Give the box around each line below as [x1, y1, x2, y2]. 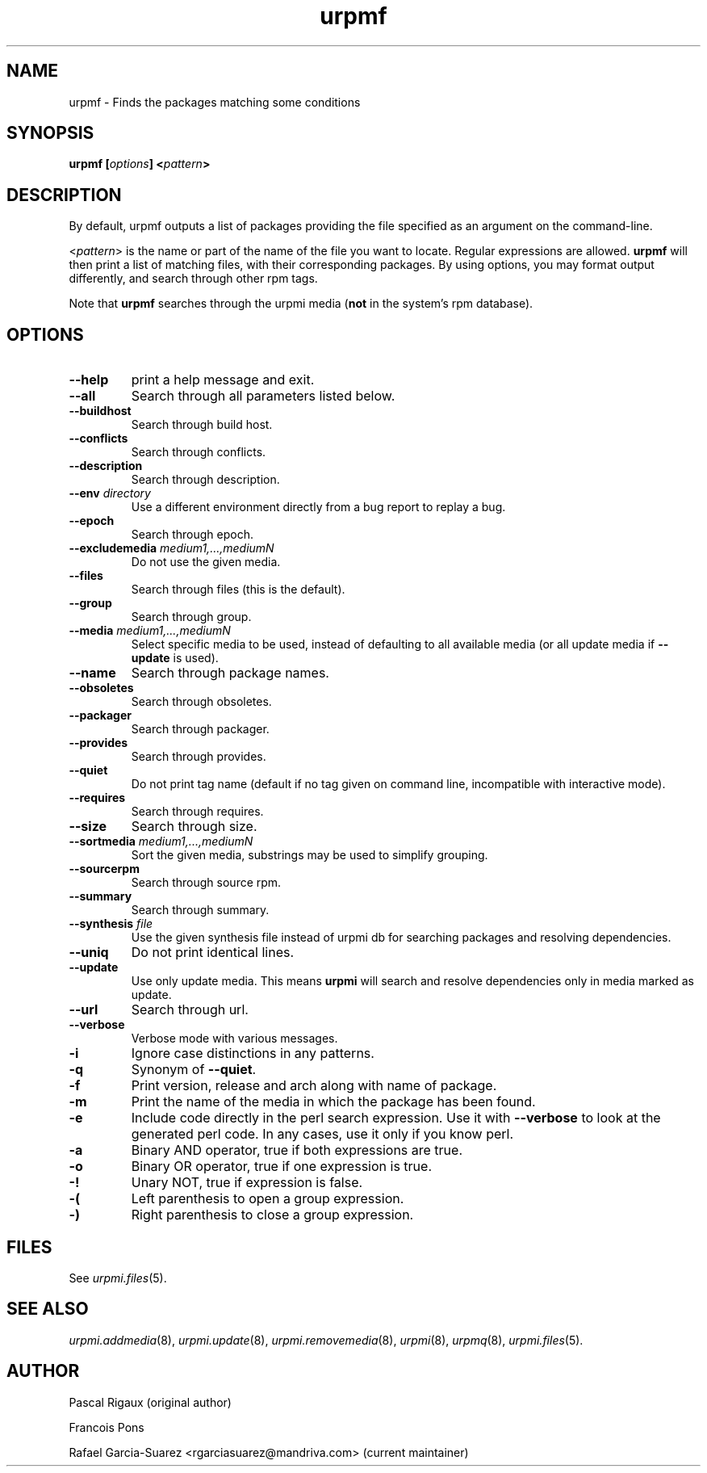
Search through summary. [131, 903, 270, 917]
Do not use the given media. [131, 555, 281, 569]
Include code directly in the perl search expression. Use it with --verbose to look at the [131, 1110, 661, 1127]
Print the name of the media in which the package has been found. [131, 1093, 536, 1110]
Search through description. [131, 472, 280, 487]
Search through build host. [131, 418, 273, 432]
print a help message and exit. [131, 371, 315, 388]
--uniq [69, 944, 109, 961]
